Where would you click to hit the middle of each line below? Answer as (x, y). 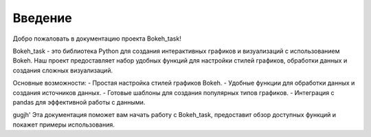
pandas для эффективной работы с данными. (79, 102)
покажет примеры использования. (64, 125)
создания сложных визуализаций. (63, 70)
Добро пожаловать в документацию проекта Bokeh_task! (97, 39)
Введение (42, 18)
